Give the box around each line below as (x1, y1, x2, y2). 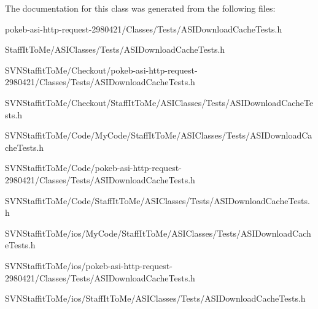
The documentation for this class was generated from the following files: (5, 2, 276, 14)
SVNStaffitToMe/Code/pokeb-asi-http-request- (5, 161, 182, 174)
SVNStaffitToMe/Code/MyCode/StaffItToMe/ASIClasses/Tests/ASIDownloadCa (5, 129, 312, 142)
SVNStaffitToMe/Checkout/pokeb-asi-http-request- (5, 63, 198, 76)
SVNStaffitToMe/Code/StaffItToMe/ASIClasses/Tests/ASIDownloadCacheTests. (5, 194, 310, 207)
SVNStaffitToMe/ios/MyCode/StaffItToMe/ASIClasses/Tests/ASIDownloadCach (5, 226, 311, 239)
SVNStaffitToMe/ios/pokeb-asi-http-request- (5, 259, 173, 272)
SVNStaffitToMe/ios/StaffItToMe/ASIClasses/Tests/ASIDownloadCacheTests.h (5, 292, 306, 305)
